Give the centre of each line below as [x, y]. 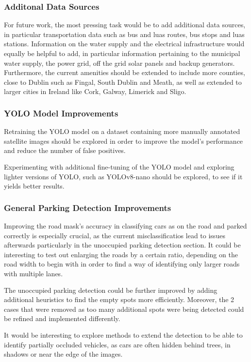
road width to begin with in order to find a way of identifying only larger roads [122, 264]
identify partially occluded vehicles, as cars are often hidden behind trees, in [117, 344]
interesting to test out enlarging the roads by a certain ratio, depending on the [121, 254]
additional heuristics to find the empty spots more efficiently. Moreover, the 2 [119, 299]
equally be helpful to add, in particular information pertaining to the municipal [122, 53]
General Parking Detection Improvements [88, 207]
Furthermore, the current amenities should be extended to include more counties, [125, 72]
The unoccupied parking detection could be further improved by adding [111, 290]
